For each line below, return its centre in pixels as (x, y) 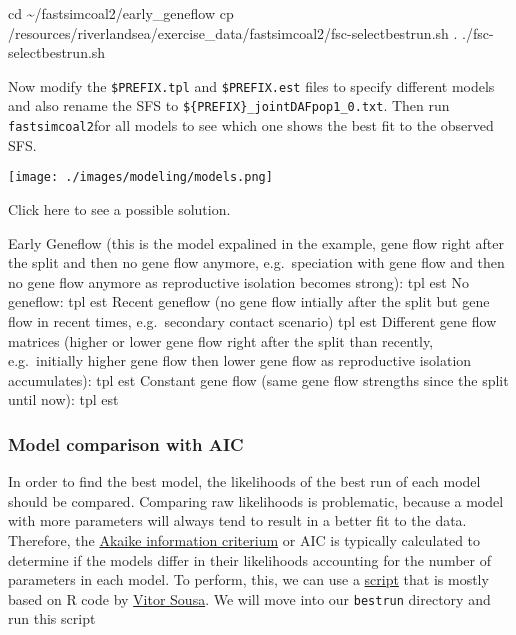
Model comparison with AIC (126, 443)
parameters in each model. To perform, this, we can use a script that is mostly (248, 579)
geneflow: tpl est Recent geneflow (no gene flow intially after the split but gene (249, 301)
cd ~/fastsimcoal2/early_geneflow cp (121, 13)
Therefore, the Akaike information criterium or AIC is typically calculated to (244, 539)
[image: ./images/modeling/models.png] (140, 177)
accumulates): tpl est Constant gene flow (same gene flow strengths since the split (258, 379)
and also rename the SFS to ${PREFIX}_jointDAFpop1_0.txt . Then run (229, 105)
